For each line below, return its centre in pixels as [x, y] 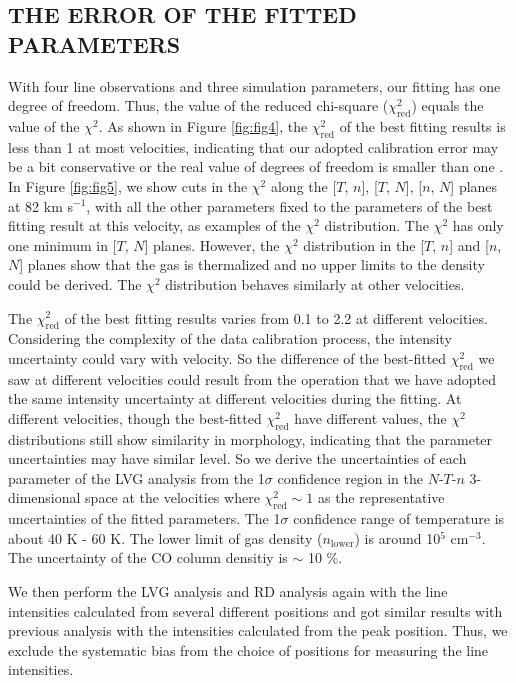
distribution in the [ [364, 244]
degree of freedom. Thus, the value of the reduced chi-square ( [198, 105]
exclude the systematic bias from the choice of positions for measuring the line [248, 649]
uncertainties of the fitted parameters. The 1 [144, 518]
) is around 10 [397, 537]
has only [478, 225]
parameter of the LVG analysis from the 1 [136, 477]
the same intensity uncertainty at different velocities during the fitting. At [235, 398]
